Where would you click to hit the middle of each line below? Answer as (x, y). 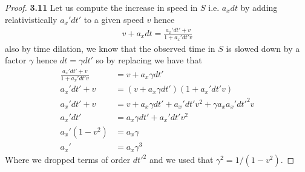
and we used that (181, 160)
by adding (259, 7)
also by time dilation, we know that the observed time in (110, 48)
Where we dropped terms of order (68, 160)
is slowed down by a (263, 48)
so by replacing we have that (149, 60)
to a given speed (114, 19)
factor (16, 60)
